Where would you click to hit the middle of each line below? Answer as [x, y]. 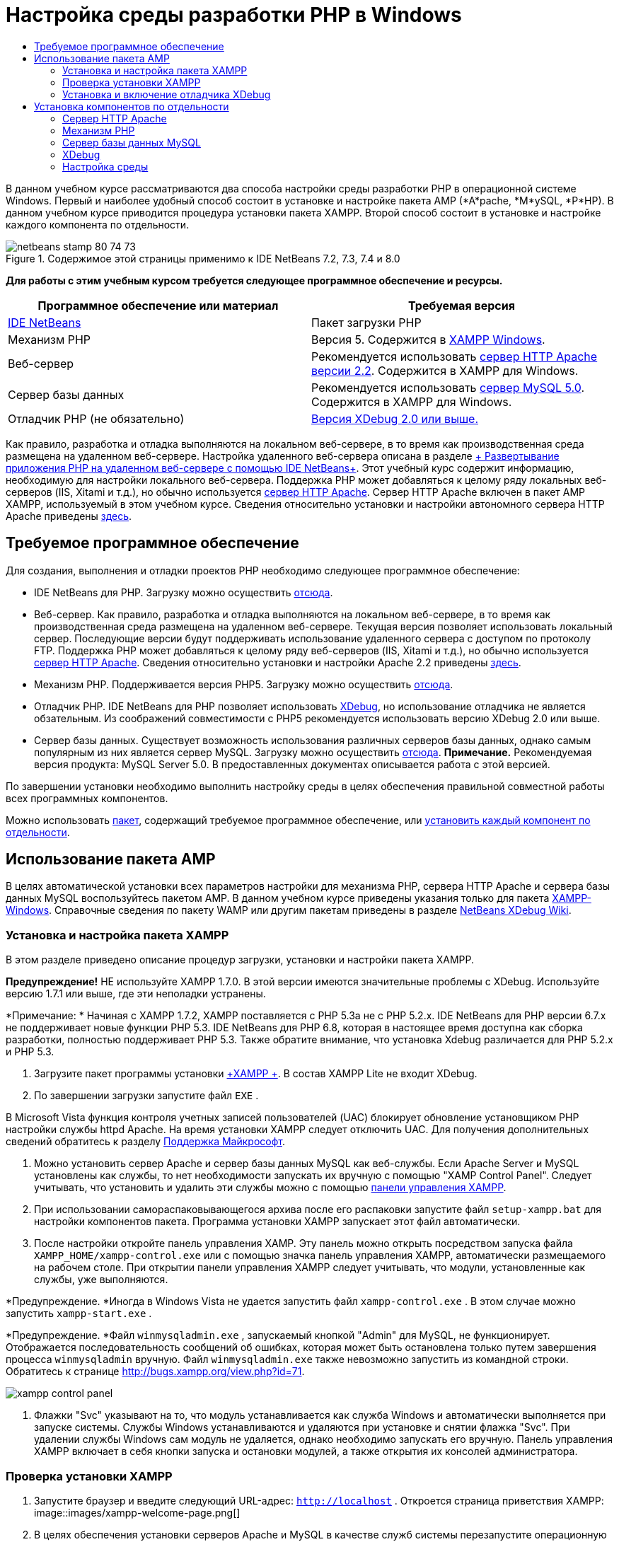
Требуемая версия [462, 305]
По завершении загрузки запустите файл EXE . [146, 1096]
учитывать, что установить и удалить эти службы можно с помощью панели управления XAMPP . [270, 1188]
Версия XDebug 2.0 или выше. [395, 418]
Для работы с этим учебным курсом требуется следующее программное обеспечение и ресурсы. [254, 280]
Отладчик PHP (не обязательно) [96, 418]
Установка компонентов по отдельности [132, 106]
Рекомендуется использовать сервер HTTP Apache [455, 356]
